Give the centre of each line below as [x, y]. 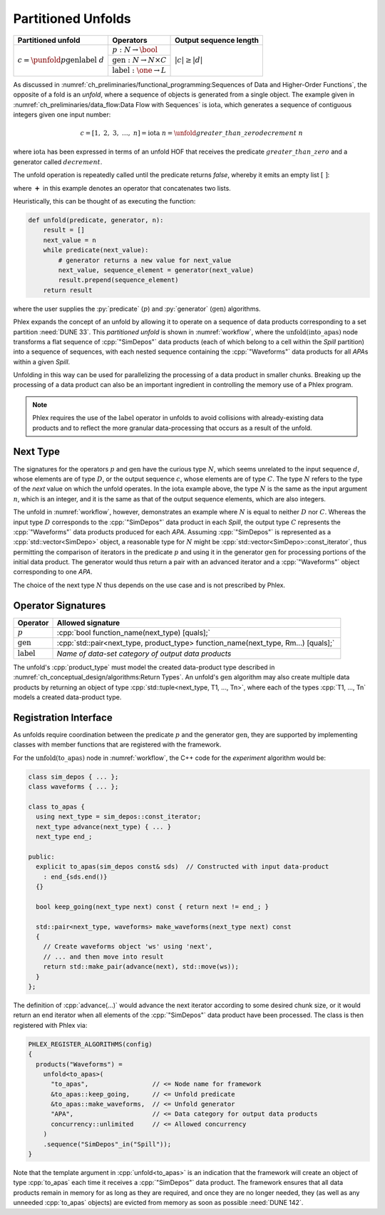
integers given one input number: [62, 114]
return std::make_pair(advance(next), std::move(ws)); [141, 967]
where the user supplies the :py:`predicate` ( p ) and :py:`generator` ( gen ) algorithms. [137, 309]
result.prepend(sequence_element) [118, 280]
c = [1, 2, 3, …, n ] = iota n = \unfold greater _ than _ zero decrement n [191, 133]
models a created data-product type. [67, 697]
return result [68, 290]
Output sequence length [217, 40]
